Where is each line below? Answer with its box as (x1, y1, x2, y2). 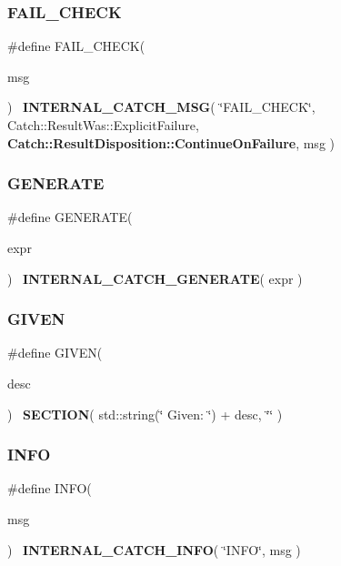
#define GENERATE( (7, 207, 133, 227)
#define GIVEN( (7, 343, 103, 362)
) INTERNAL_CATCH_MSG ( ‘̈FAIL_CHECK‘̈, (7, 97, 316, 116)
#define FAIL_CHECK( (7, 36, 145, 56)
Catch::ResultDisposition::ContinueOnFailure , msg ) (7, 133, 335, 152)
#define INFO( (7, 479, 92, 498)
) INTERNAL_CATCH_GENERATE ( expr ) (7, 268, 303, 288)
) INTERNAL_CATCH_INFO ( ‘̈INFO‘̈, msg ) (7, 540, 301, 559)
